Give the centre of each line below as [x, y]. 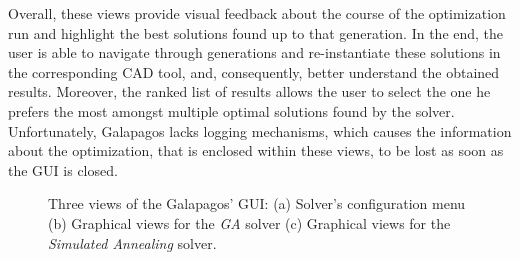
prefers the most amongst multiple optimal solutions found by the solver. [231, 110]
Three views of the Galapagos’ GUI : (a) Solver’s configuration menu [257, 203]
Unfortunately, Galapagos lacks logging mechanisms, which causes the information [260, 130]
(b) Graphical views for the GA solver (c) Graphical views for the [249, 222]
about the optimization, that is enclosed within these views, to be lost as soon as [256, 150]
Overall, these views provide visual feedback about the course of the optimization [257, 13]
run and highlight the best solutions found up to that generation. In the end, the [256, 32]
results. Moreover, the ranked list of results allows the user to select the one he [249, 91]
